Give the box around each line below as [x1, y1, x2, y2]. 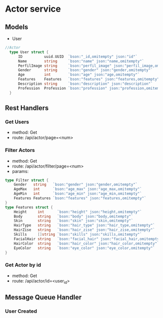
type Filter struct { [5, 178, 49, 183]
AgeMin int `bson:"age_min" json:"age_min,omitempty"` [14, 191, 142, 196]
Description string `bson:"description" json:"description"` [17, 81, 153, 86]
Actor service [5, 3, 61, 15]
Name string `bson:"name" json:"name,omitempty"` [17, 58, 145, 64]
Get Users [5, 118, 29, 125]
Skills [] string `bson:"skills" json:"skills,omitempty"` [14, 232, 142, 237]
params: [12, 168, 29, 174]
